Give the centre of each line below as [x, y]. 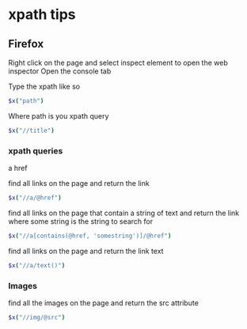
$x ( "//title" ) [32, 130]
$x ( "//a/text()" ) [37, 265]
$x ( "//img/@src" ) [37, 317]
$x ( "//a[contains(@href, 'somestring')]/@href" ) [90, 236]
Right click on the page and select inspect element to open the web [118, 62]
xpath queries [36, 150]
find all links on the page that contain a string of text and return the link [124, 213]
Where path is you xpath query [59, 115]
